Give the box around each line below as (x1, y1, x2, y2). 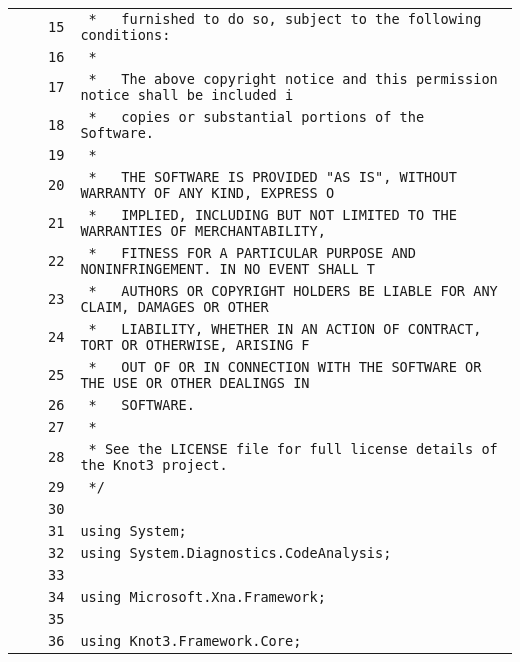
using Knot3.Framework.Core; (80, 633, 302, 649)
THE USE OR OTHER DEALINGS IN (80, 375, 310, 391)
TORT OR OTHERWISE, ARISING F (80, 337, 310, 353)
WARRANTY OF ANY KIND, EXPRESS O (80, 185, 335, 201)
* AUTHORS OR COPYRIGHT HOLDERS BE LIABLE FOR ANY (88, 283, 498, 299)
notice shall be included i (80, 87, 294, 103)
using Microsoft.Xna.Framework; (80, 589, 326, 605)
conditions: (80, 27, 171, 43)
